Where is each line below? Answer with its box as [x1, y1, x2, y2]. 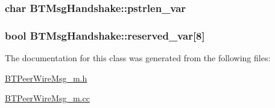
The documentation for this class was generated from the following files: [5, 52, 271, 64]
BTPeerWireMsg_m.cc [5, 92, 90, 104]
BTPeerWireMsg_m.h [5, 71, 87, 84]
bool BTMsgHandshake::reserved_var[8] [5, 28, 205, 43]
